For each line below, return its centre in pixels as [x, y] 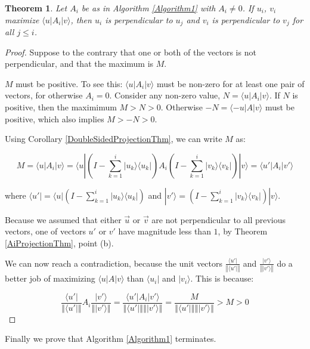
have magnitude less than [165, 231]
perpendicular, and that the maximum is [79, 64]
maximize [22, 19]
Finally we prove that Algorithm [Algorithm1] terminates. [111, 339]
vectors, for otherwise [44, 95]
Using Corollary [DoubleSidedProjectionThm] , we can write [114, 139]
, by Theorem [243, 231]
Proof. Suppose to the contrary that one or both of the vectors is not [131, 52]
